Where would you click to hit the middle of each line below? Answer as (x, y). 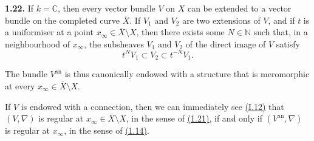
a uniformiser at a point (49, 32)
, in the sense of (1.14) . (107, 130)
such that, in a (281, 32)
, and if (282, 20)
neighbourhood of (38, 43)
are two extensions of (221, 20)
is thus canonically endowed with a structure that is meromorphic (187, 74)
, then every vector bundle (107, 8)
